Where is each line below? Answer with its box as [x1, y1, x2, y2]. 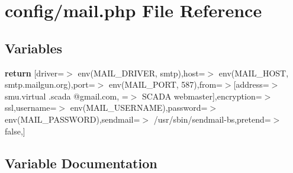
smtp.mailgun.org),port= [5, 78, 95, 91]
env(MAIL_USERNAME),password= [70, 101, 208, 114]
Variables [5, 39, 63, 57]
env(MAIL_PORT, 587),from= [108, 78, 223, 91]
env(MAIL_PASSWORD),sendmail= [5, 113, 140, 125]
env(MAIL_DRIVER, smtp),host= [78, 66, 205, 79]
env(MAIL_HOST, [218, 66, 289, 79]
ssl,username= [5, 101, 57, 114]
